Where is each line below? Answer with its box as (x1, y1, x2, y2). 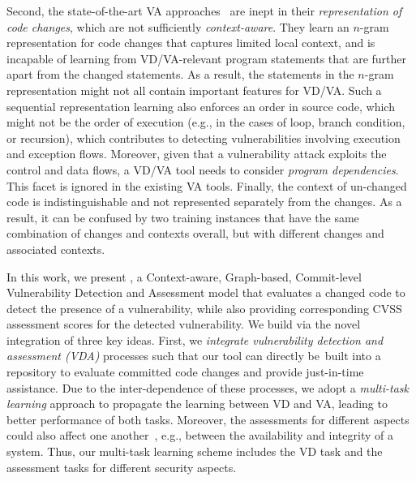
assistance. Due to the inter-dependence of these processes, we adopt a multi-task (6, 379, 409, 396)
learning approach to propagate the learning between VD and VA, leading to (6, 395, 388, 412)
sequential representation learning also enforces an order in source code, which (6, 97, 395, 114)
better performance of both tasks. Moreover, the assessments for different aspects (6, 410, 410, 427)
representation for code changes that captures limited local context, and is (6, 34, 375, 51)
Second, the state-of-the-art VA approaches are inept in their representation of (6, 2, 402, 19)
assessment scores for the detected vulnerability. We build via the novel (6, 316, 361, 333)
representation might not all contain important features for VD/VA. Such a (6, 81, 382, 98)
